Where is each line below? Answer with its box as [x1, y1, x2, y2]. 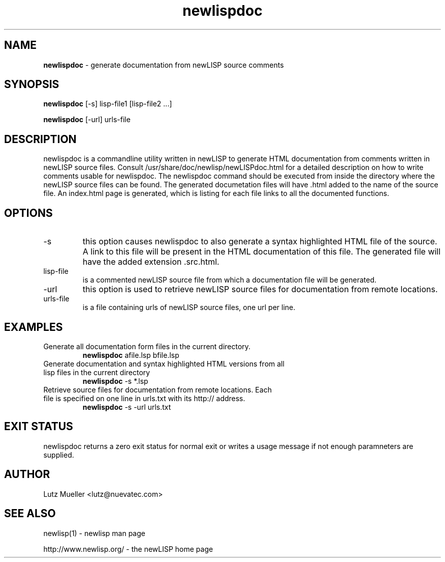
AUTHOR [4, 468, 50, 481]
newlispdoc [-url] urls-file [43, 115, 131, 124]
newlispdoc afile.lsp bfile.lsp [82, 350, 179, 359]
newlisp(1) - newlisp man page [43, 528, 145, 538]
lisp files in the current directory [43, 368, 150, 377]
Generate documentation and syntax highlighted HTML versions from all [43, 359, 284, 368]
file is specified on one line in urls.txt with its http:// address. [43, 394, 245, 403]
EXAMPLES [4, 320, 63, 333]
